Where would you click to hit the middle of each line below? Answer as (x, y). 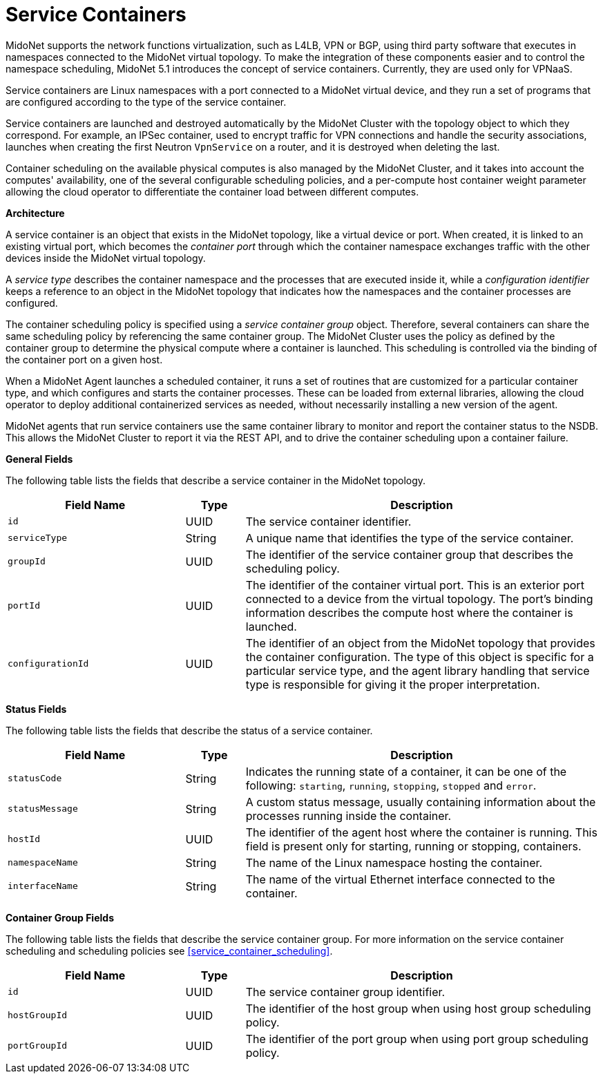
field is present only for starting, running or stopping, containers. (413, 846)
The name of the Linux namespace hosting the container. (394, 862)
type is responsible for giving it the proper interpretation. (393, 684)
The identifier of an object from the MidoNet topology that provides (420, 643)
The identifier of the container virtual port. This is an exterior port (415, 585)
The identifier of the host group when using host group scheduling (418, 1008)
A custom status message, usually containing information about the (421, 802)
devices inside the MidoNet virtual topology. (106, 258)
